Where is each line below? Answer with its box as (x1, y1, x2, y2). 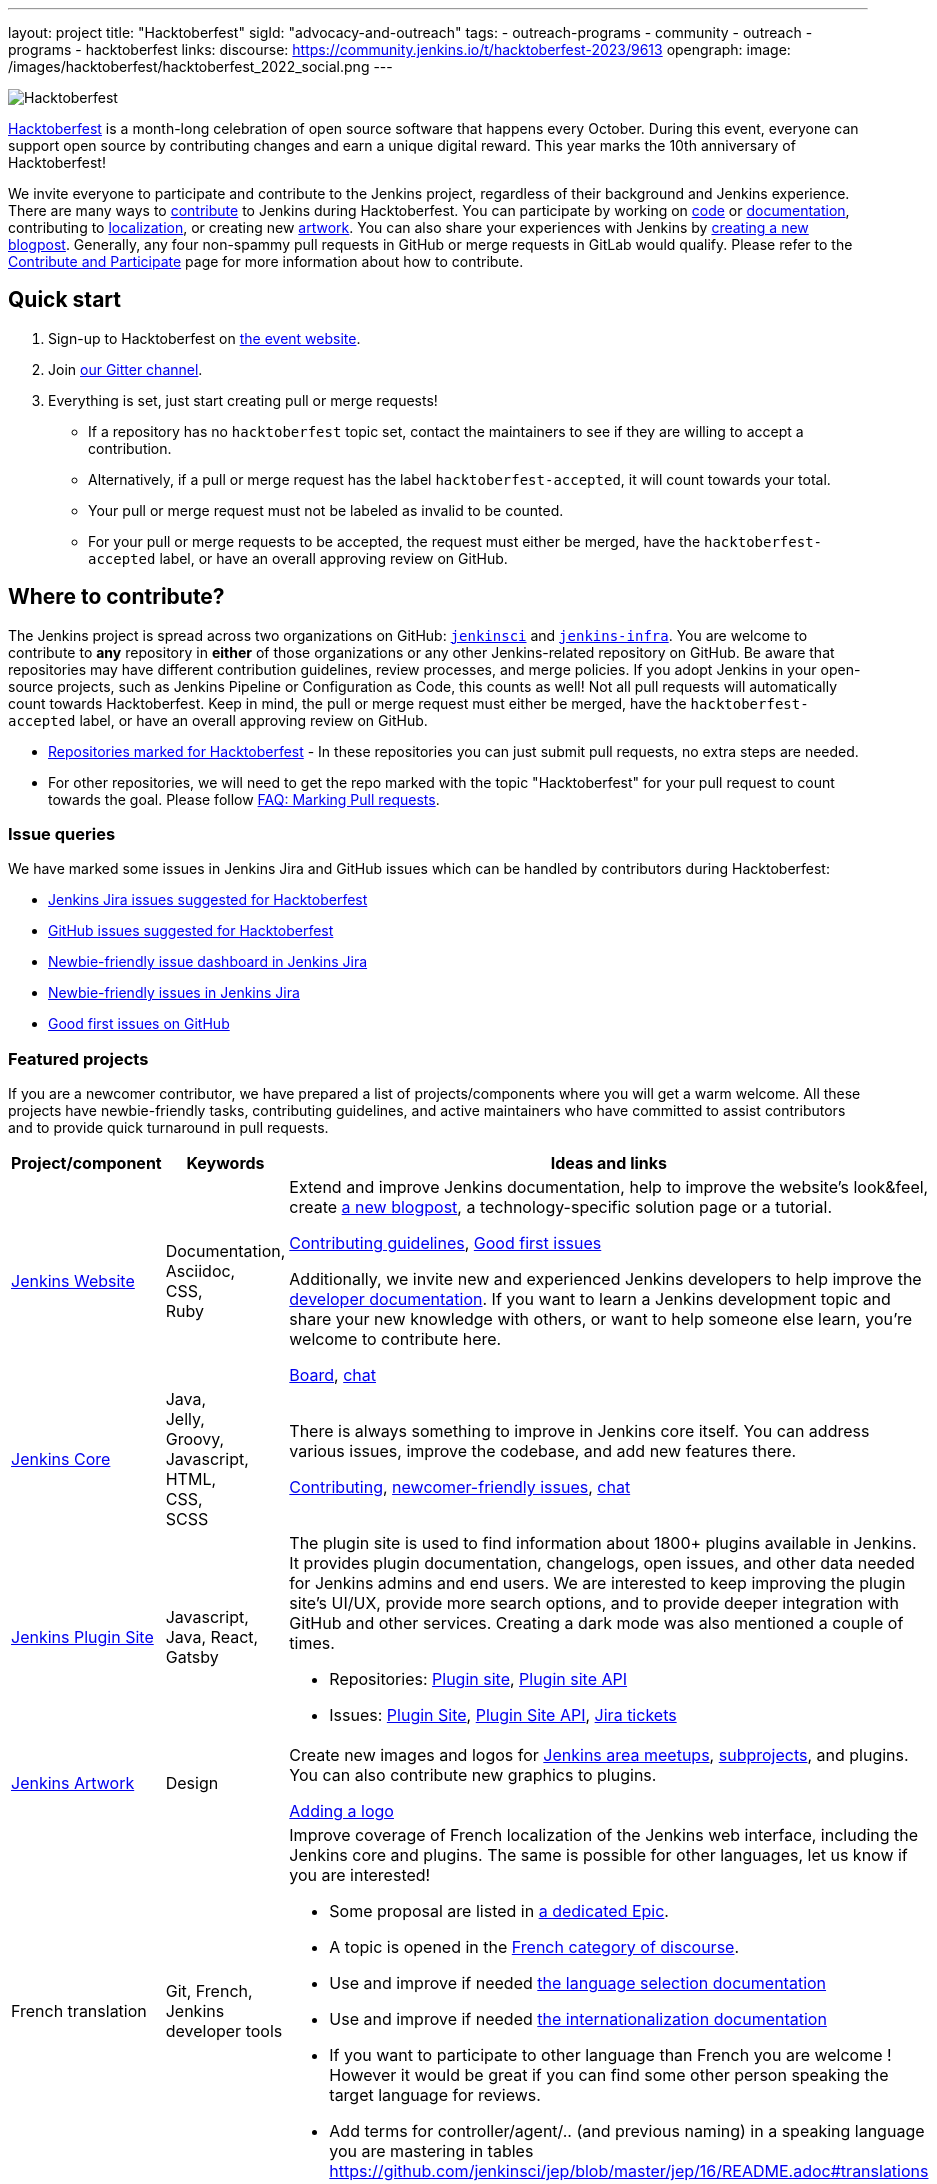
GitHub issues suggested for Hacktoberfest (48, 922, 334, 940)
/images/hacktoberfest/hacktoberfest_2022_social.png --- (8, 58, 393, 75)
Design (165, 1773, 219, 1794)
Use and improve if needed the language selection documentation (329, 1973, 827, 1994)
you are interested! (289, 1865, 431, 1886)
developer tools (165, 2021, 283, 2042)
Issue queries (8, 824, 116, 845)
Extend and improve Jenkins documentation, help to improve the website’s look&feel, (289, 1177, 929, 1198)
